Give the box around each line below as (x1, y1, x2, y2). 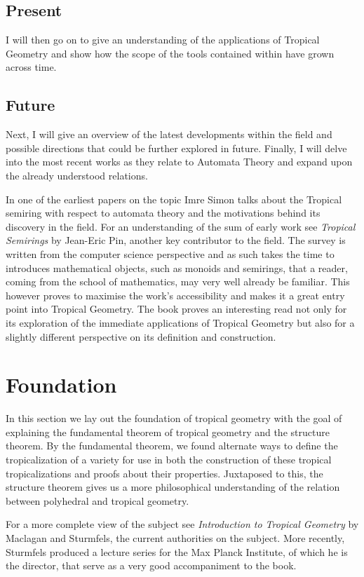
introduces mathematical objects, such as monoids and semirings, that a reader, (6, 260, 348, 275)
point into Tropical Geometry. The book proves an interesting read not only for (6, 301, 347, 316)
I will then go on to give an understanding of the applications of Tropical (6, 32, 320, 47)
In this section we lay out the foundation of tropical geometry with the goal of (6, 411, 342, 426)
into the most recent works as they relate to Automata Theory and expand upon (6, 154, 353, 169)
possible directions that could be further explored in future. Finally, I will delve (6, 140, 347, 155)
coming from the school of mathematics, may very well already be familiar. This (6, 274, 350, 289)
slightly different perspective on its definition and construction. (6, 329, 276, 344)
